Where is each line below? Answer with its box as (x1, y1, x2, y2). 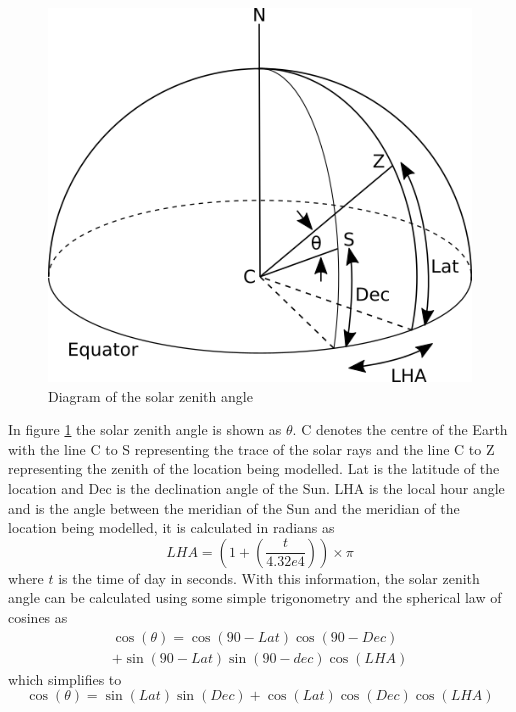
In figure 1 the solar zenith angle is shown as (8, 419, 282, 440)
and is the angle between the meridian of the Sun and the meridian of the (8, 497, 460, 518)
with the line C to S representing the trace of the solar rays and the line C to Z (8, 438, 495, 459)
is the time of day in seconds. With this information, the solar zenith (58, 567, 480, 588)
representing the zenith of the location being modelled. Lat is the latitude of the (8, 458, 500, 479)
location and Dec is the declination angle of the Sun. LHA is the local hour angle (8, 477, 505, 498)
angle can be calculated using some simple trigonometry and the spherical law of (8, 587, 502, 608)
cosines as (8, 606, 68, 627)
